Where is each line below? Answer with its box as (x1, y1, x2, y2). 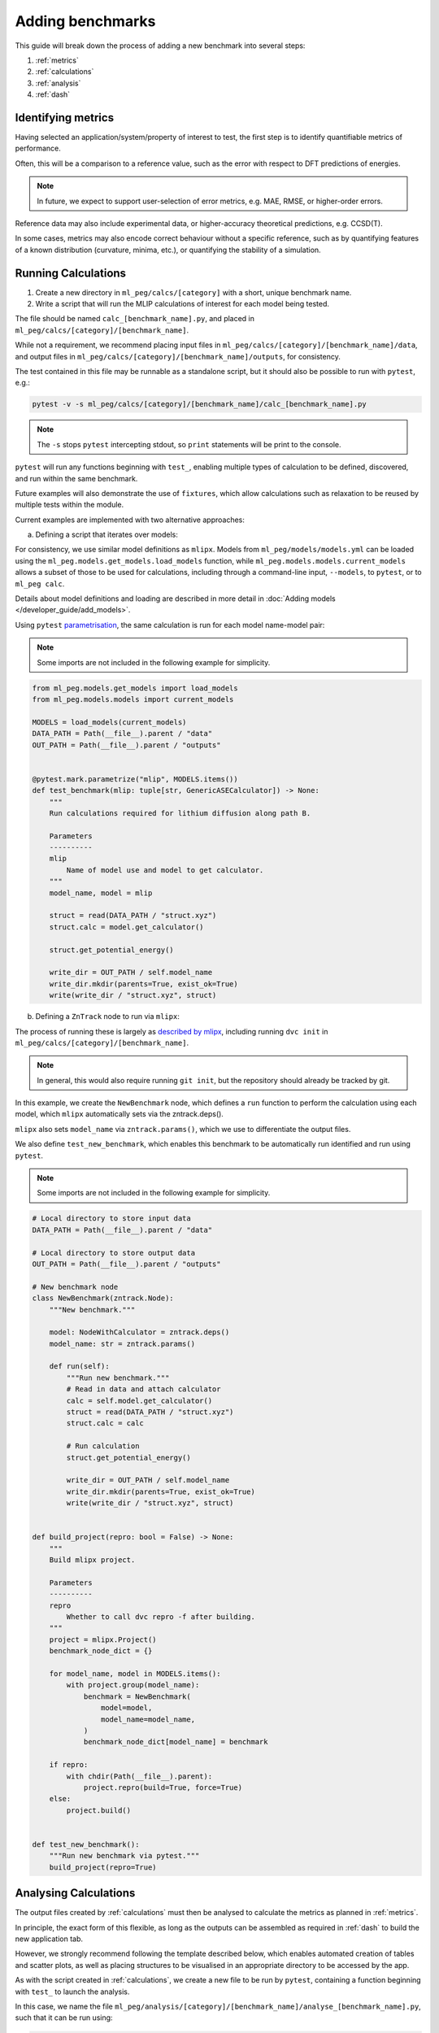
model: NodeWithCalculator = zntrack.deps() (49, 1328, 230, 1337)
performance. (15, 143, 61, 154)
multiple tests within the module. (15, 500, 124, 510)
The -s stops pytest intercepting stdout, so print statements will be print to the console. (37, 439, 341, 449)
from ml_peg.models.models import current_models (32, 694, 234, 703)
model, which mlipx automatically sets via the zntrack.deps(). (15, 1109, 224, 1119)
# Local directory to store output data (32, 1248, 195, 1257)
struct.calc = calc (66, 1419, 144, 1428)
